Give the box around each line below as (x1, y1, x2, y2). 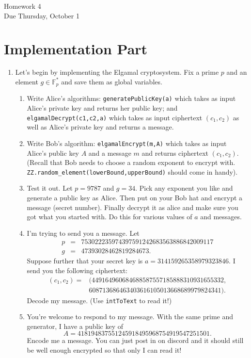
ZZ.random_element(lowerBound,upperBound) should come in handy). (27, 166, 238, 177)
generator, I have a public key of (27, 321, 124, 331)
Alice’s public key (27, 147, 79, 158)
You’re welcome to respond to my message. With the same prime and (27, 311, 234, 322)
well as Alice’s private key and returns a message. (27, 122, 174, 132)
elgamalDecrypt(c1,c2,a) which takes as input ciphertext (27, 112, 203, 122)
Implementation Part (4, 39, 148, 59)
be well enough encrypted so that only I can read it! (27, 345, 182, 355)
